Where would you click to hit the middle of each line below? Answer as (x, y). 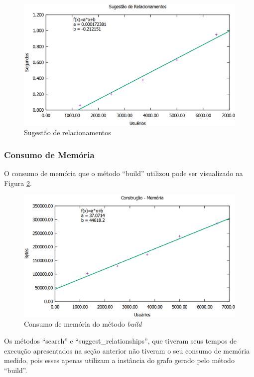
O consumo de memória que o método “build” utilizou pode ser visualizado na (124, 173)
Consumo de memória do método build (83, 324)
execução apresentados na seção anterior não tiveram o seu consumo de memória (127, 350)
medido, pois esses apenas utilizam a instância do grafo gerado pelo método (119, 360)
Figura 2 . (18, 183)
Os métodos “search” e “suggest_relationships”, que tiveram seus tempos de (121, 340)
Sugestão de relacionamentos (67, 132)
